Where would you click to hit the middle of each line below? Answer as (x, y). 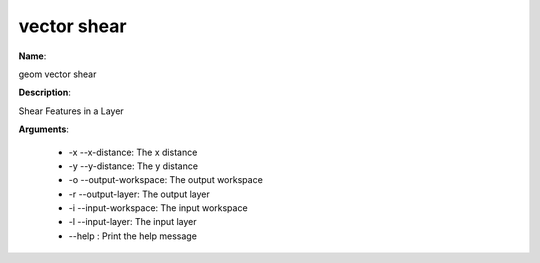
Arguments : (44, 129)
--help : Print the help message (132, 236)
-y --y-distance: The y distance (133, 166)
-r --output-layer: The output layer (139, 194)
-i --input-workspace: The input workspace (158, 208)
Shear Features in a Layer (71, 111)
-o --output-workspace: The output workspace (166, 180)
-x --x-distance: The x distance (133, 152)
